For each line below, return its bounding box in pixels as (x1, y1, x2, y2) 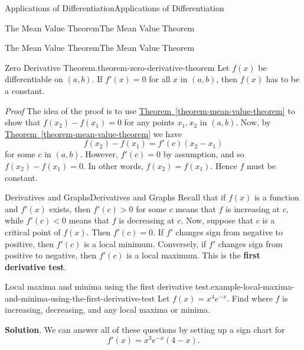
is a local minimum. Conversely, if (84, 237, 207, 249)
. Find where (227, 291, 273, 304)
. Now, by (236, 116, 271, 128)
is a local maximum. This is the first (126, 249, 260, 261)
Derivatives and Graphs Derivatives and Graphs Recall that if (5, 191, 226, 203)
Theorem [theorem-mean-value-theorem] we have (5, 127, 182, 140)
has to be (266, 73, 300, 85)
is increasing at (225, 202, 280, 215)
